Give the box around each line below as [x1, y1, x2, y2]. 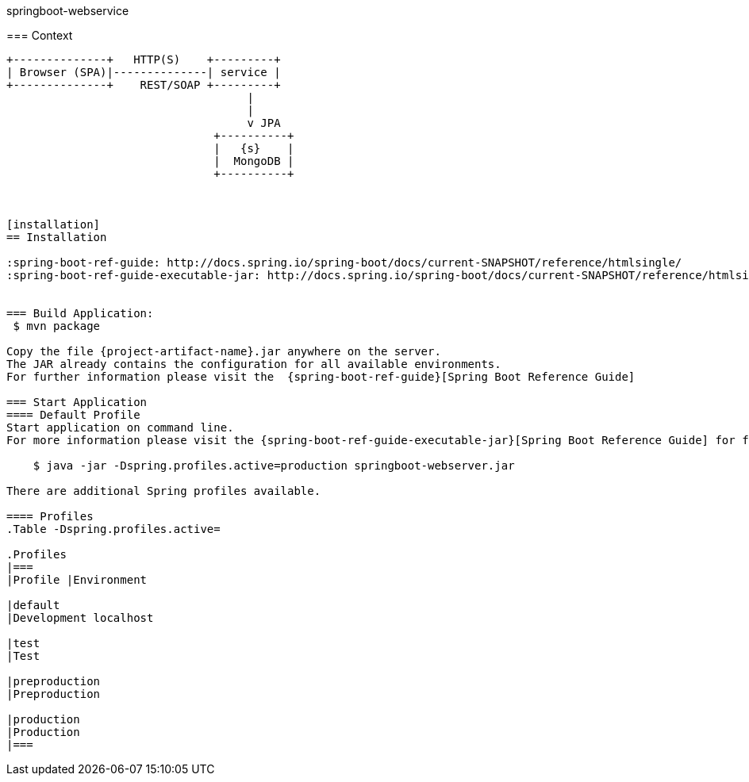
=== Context [6, 29, 73, 42]
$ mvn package [13, 320, 101, 332]
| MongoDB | [213, 155, 294, 167]
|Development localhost [6, 611, 154, 624]
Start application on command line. [6, 421, 234, 434]
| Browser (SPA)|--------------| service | [6, 66, 281, 79]
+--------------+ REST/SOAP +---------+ [6, 79, 281, 91]
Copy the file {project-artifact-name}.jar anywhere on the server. [6, 345, 441, 358]
